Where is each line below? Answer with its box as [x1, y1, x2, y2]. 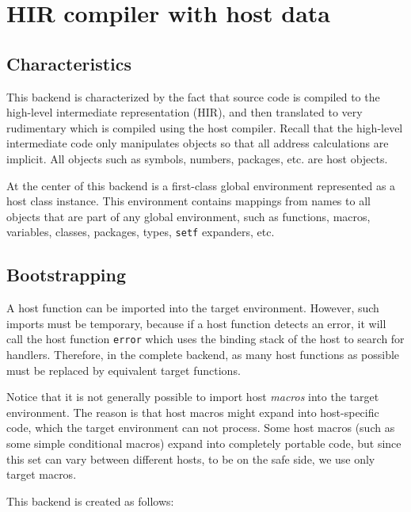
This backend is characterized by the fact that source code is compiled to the [6, 88, 380, 105]
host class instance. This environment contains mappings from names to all [6, 193, 371, 209]
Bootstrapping [6, 262, 127, 287]
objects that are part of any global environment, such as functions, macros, [6, 208, 371, 224]
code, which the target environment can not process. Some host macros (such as [6, 419, 395, 436]
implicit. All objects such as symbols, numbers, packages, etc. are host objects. [6, 150, 388, 166]
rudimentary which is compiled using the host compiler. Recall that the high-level [6, 119, 403, 136]
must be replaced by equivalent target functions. [6, 361, 241, 378]
